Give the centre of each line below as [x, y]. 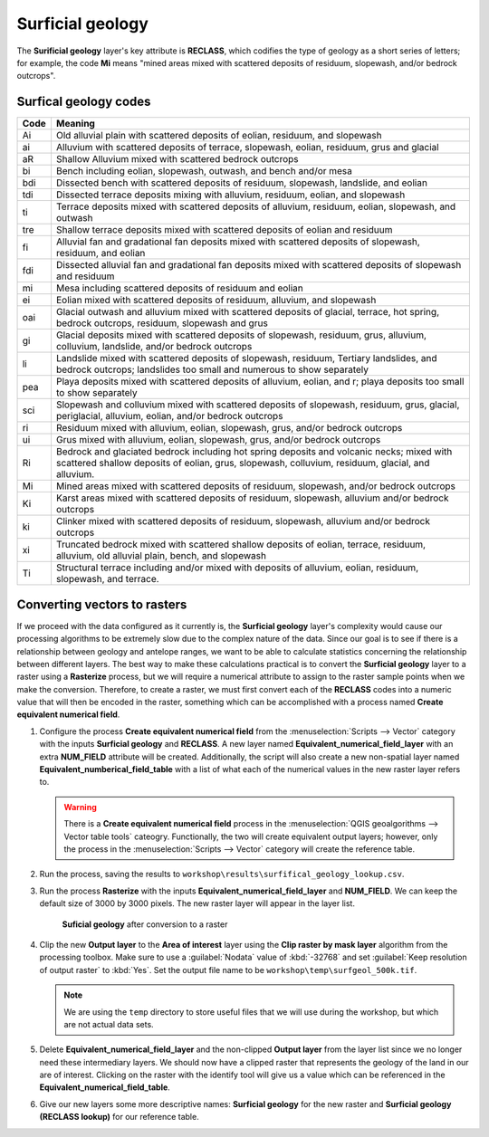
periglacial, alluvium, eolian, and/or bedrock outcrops [169, 416]
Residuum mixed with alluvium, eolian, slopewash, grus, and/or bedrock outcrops [229, 428]
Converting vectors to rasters [102, 604]
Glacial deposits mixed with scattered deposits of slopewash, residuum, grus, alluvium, [241, 335]
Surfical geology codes [84, 102]
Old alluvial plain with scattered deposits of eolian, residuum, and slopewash [219, 136]
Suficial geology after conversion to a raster [145, 924]
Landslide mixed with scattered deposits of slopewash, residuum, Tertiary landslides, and [247, 358]
